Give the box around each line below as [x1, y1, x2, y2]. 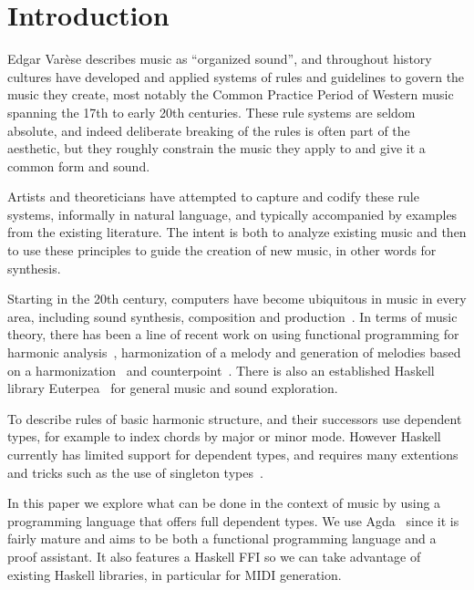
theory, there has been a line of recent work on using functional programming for [7, 325, 459, 344]
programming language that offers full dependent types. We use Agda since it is [7, 511, 459, 530]
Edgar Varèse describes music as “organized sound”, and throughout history [7, 49, 432, 68]
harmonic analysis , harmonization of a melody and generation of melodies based [7, 343, 461, 362]
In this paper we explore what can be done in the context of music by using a [7, 493, 441, 512]
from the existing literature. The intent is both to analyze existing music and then [7, 223, 467, 242]
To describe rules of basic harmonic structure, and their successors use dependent [7, 409, 462, 428]
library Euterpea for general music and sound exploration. [7, 378, 338, 398]
